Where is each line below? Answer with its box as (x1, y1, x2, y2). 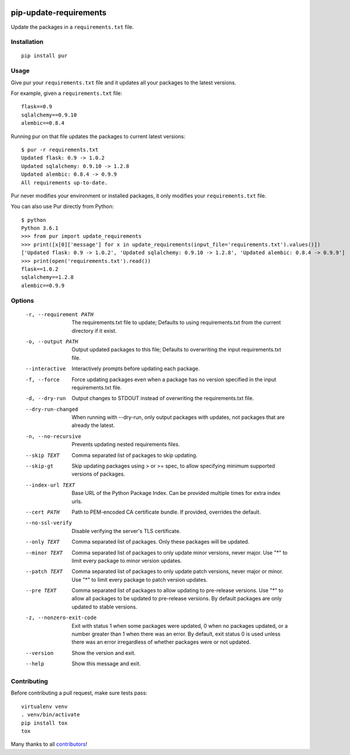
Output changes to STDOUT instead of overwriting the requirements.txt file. (71, 395, 254, 402)
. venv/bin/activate (21, 712, 80, 718)
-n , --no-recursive (25, 433, 81, 439)
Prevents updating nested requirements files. (71, 441, 180, 448)
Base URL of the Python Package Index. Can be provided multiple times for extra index (71, 490, 281, 497)
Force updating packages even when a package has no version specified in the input (71, 375, 276, 383)
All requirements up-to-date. (21, 179, 108, 186)
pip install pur (21, 53, 68, 59)
